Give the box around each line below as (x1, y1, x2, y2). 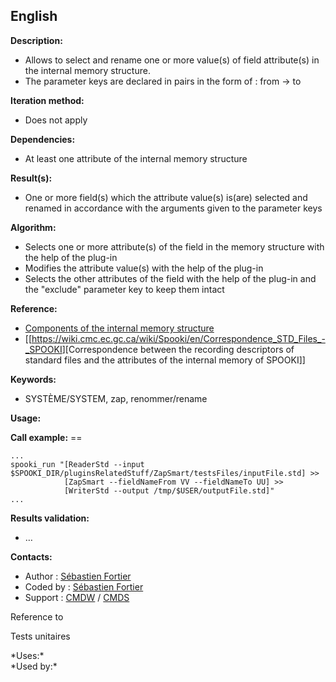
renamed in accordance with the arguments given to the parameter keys (24, 202, 323, 214)
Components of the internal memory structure (24, 322, 215, 334)
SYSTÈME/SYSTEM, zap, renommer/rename (24, 392, 208, 404)
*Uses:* (10, 649, 45, 661)
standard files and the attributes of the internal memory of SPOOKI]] (24, 354, 306, 366)
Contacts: (10, 550, 53, 563)
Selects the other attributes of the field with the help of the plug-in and (24, 272, 317, 284)
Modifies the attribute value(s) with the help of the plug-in (24, 262, 264, 274)
